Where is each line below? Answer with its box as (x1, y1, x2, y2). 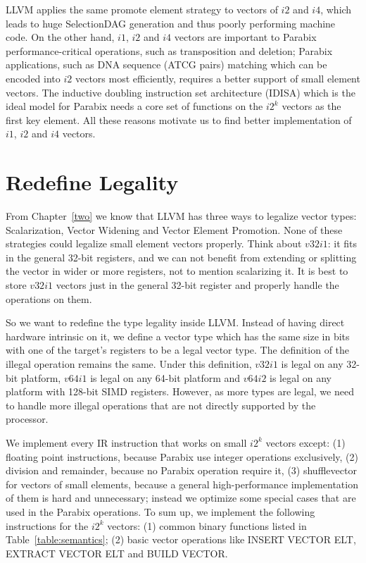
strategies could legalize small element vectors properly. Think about (6, 236, 302, 251)
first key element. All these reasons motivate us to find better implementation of (6, 112, 352, 127)
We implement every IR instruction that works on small (6, 435, 247, 450)
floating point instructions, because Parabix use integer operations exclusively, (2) (6, 449, 358, 464)
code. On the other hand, (6, 30, 115, 44)
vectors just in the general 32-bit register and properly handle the (56, 278, 339, 292)
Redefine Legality (6, 168, 179, 197)
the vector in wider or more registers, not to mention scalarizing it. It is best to (6, 264, 348, 278)
